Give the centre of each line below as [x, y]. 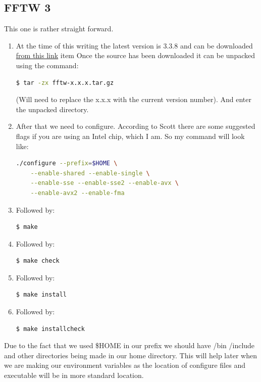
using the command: [47, 65]
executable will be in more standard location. [74, 375]
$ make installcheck [50, 329]
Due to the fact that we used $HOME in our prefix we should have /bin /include [129, 345]
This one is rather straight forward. [59, 29]
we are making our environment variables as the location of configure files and [125, 365]
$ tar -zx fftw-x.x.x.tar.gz [65, 83]
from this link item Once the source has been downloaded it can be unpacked [135, 55]
